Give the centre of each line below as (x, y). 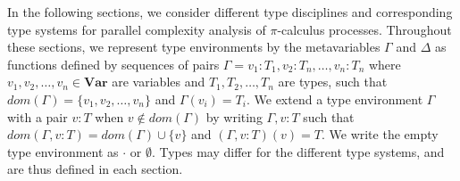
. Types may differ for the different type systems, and (298, 151)
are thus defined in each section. (95, 169)
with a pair (38, 116)
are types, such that (333, 82)
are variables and (159, 82)
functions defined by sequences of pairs (113, 64)
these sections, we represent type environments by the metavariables (194, 47)
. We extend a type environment (335, 99)
